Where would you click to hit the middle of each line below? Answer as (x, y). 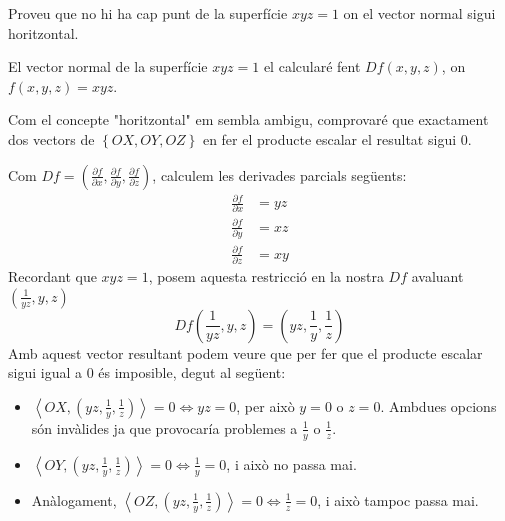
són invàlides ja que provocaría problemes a (164, 427)
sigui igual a (45, 372)
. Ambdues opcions (438, 405)
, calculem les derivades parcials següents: (279, 174)
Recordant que (52, 276)
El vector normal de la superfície (108, 66)
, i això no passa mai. (291, 463)
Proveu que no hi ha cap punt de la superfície (148, 13)
